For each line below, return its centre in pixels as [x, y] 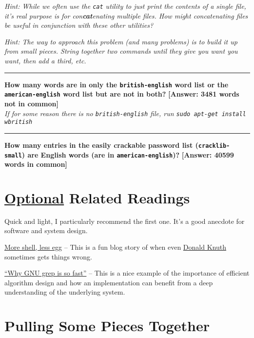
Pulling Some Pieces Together [107, 326]
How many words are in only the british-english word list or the [117, 84]
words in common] [36, 164]
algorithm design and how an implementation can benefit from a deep [109, 282]
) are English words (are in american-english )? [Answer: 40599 [128, 154]
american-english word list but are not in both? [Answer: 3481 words [122, 94]
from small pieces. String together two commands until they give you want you [121, 51]
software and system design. [46, 230]
